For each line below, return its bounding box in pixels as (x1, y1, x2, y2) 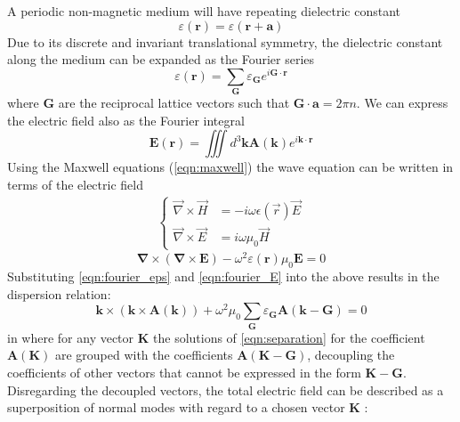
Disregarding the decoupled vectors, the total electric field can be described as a (7, 380, 444, 399)
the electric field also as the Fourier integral (7, 110, 245, 129)
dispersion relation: (7, 284, 111, 303)
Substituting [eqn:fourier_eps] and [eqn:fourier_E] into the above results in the (7, 267, 440, 286)
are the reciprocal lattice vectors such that (58, 93, 290, 112)
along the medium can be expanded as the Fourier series (7, 50, 315, 69)
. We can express (356, 93, 448, 112)
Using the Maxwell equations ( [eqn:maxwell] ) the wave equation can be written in (7, 158, 454, 176)
